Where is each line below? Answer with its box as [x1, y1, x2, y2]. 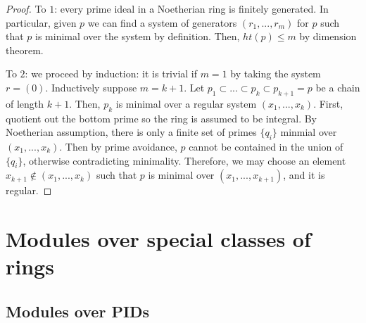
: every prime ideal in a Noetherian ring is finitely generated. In [54, 1, 329, 15]
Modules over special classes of [6, 224, 311, 253]
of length [6, 96, 44, 110]
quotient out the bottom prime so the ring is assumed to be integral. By [6, 110, 317, 125]
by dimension [299, 29, 357, 44]
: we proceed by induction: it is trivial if [25, 66, 198, 81]
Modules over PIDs [6, 300, 150, 322]
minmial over [280, 125, 337, 139]
